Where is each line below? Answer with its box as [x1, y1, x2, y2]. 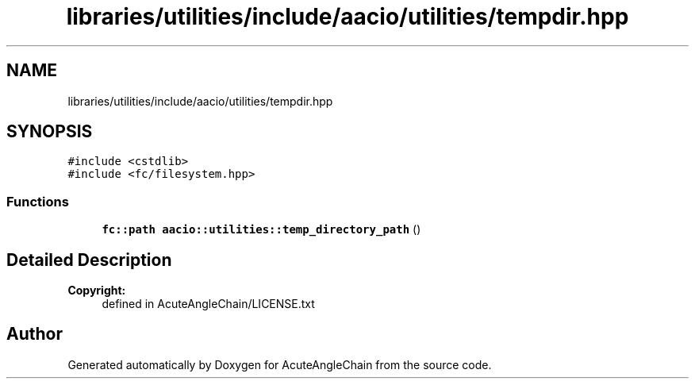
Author [6, 324, 63, 345]
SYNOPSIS [6, 121, 93, 142]
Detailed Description [6, 249, 172, 270]
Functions [6, 193, 69, 210]
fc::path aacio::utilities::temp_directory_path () [102, 222, 421, 237]
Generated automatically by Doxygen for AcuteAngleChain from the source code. [67, 357, 492, 372]
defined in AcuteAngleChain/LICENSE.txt [102, 297, 315, 311]
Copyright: [67, 283, 126, 298]
